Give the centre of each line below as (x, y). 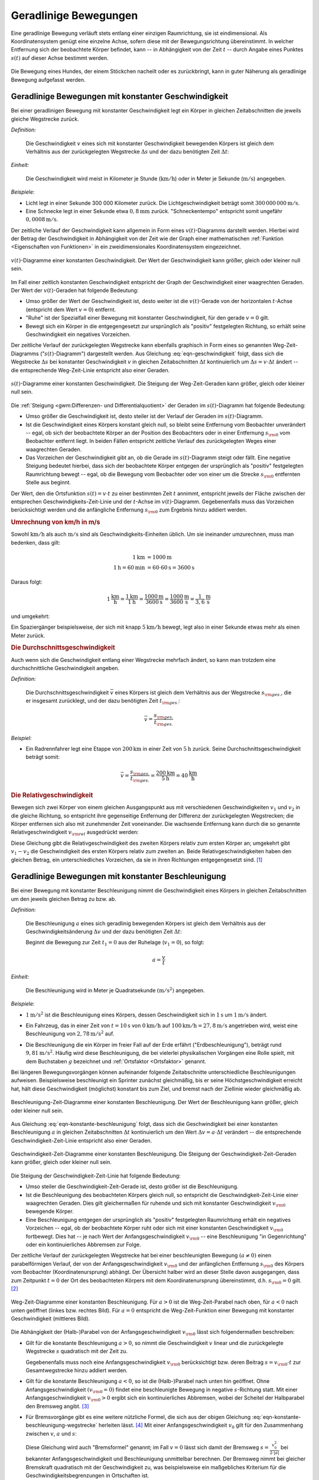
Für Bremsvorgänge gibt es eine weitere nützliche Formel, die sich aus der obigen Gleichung (138, 1417)
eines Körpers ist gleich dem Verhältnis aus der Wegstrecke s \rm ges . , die (203, 693)
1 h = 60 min (129, 568)
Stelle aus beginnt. (48, 482)
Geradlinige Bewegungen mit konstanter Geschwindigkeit (120, 97)
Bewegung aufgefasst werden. (48, 79)
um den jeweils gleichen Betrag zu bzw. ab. (64, 899)
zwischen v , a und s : (51, 1433)
